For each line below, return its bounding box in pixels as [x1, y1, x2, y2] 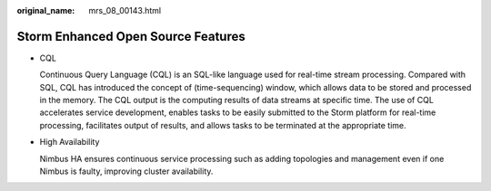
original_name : [16, 5, 75, 15]
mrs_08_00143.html [88, 5, 162, 15]
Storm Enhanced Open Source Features [16, 28, 245, 44]
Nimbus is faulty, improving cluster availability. [39, 166, 214, 177]
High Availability [39, 137, 100, 148]
